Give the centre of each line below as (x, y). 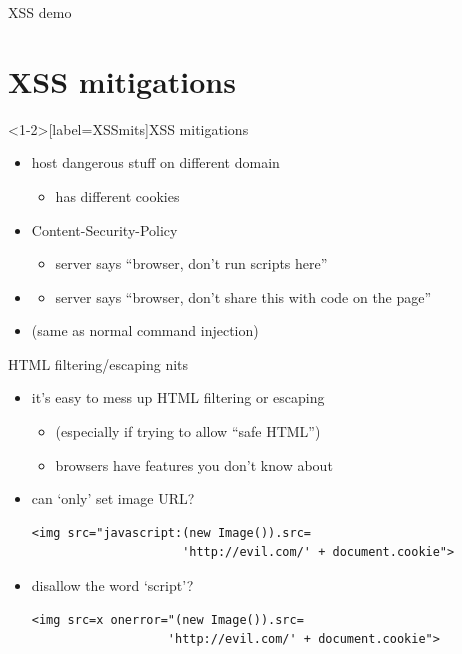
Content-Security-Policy (104, 229)
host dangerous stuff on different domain (155, 162)
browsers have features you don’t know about (194, 464)
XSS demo (40, 12)
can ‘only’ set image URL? (113, 498)
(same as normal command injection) (145, 330)
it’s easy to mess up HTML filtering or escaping (178, 397)
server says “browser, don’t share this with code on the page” (243, 296)
